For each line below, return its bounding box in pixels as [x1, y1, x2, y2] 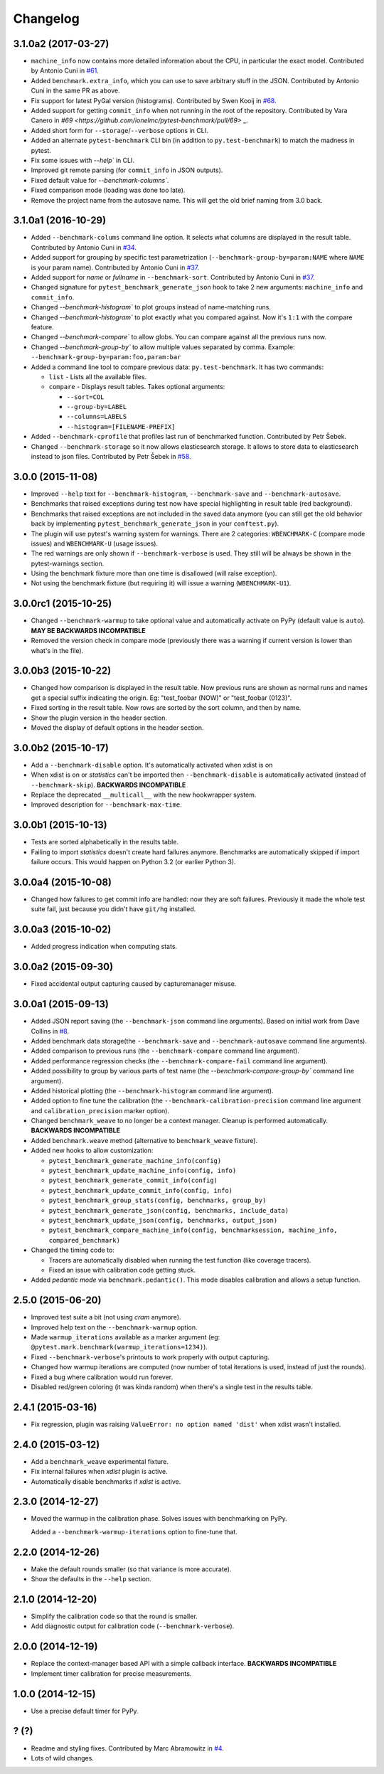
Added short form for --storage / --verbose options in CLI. [31, 126, 208, 134]
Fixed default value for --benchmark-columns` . [31, 176, 169, 184]
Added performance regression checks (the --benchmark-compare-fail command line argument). [31, 1056, 329, 1065]
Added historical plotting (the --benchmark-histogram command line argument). [31, 1086, 274, 1095]
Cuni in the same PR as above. [31, 86, 120, 95]
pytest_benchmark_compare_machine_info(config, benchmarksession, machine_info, [48, 1226, 338, 1234]
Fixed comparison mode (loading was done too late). [31, 186, 186, 195]
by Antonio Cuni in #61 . [31, 66, 99, 75]
